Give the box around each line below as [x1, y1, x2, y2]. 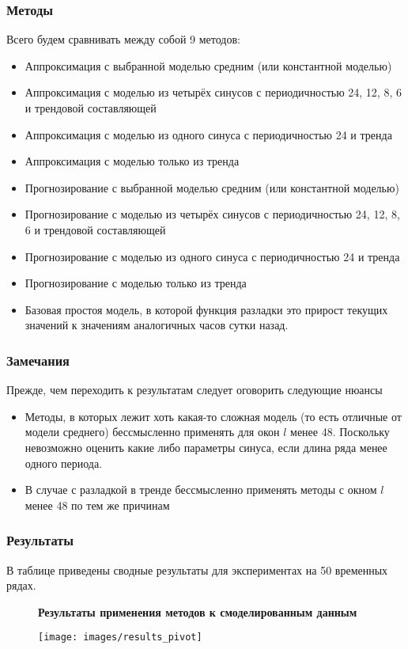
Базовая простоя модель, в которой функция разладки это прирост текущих [25, 301, 388, 317]
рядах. [6, 577, 36, 594]
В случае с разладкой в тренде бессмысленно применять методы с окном [25, 481, 377, 498]
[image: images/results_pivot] [38, 632, 202, 643]
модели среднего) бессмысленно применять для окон [25, 423, 280, 440]
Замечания [6, 350, 70, 370]
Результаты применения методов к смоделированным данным [38, 603, 357, 620]
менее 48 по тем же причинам [25, 496, 170, 513]
